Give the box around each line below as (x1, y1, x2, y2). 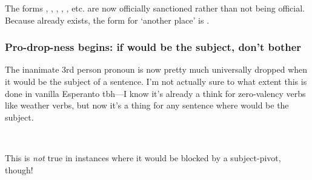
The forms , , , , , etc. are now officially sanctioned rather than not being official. (5, 2, 305, 14)
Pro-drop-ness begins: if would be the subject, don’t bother (5, 39, 302, 55)
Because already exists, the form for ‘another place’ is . (5, 13, 210, 26)
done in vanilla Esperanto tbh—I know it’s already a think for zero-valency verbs (5, 87, 306, 99)
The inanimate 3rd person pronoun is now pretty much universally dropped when (5, 63, 308, 76)
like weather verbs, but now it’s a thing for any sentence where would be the (5, 99, 289, 112)
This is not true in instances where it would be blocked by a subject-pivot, (5, 151, 281, 164)
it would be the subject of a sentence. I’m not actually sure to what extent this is (5, 75, 307, 87)
